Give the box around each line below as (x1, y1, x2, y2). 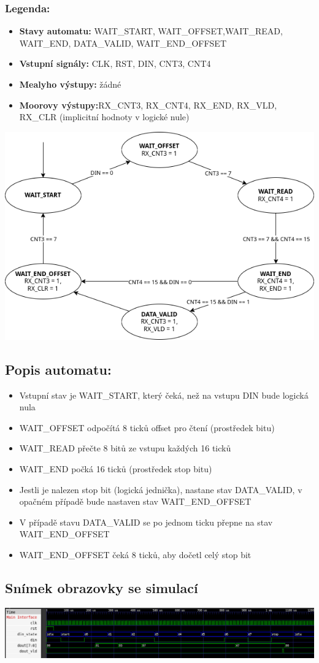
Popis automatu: (5, 359, 112, 378)
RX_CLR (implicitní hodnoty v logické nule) (19, 110, 190, 123)
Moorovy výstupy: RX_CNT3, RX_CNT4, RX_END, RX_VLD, (19, 98, 277, 111)
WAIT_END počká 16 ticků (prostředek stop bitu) (19, 462, 212, 475)
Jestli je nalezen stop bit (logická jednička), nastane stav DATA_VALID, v (19, 483, 302, 496)
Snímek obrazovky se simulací (5, 578, 198, 597)
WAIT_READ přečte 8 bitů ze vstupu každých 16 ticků (19, 442, 231, 454)
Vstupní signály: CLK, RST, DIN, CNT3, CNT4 (19, 57, 211, 70)
